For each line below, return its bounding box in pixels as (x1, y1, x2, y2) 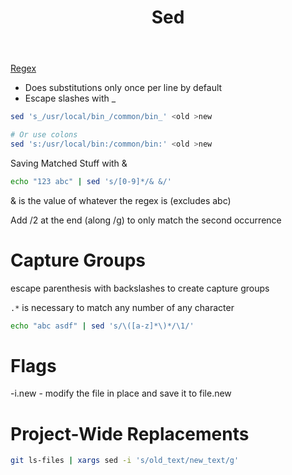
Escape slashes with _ (24, 92, 117, 105)
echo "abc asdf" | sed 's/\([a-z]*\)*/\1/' (10, 321, 195, 331)
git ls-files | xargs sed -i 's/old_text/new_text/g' (10, 456, 240, 466)
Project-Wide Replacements (10, 422, 250, 445)
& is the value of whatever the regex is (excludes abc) (10, 194, 232, 206)
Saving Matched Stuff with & (10, 157, 128, 169)
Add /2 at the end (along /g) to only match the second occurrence (10, 214, 282, 226)
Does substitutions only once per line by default (24, 82, 223, 94)
